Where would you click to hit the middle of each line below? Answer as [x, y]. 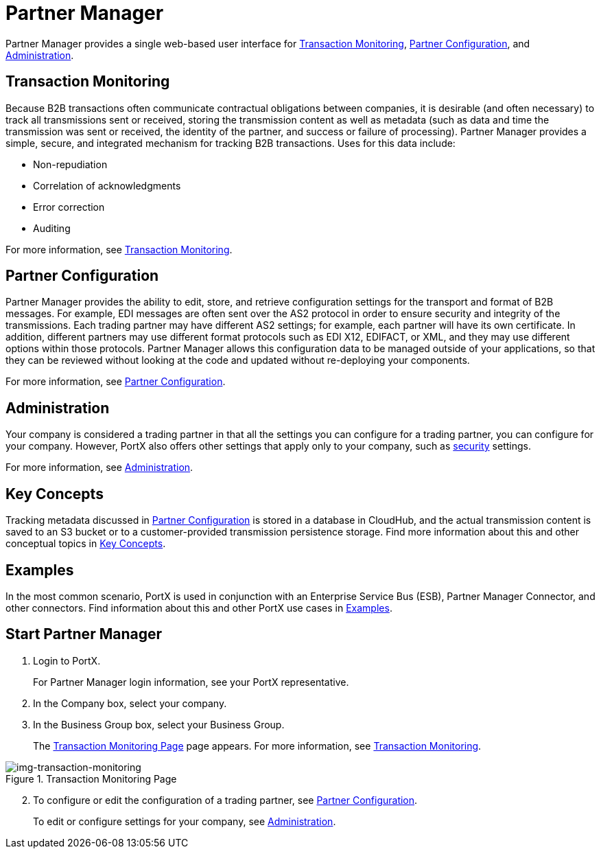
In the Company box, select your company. [130, 703]
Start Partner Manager [84, 634]
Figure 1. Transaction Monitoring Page [91, 778]
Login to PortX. [67, 660]
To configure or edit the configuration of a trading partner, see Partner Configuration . [225, 800]
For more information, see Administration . [99, 468]
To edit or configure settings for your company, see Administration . [185, 821]
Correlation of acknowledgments [107, 185]
